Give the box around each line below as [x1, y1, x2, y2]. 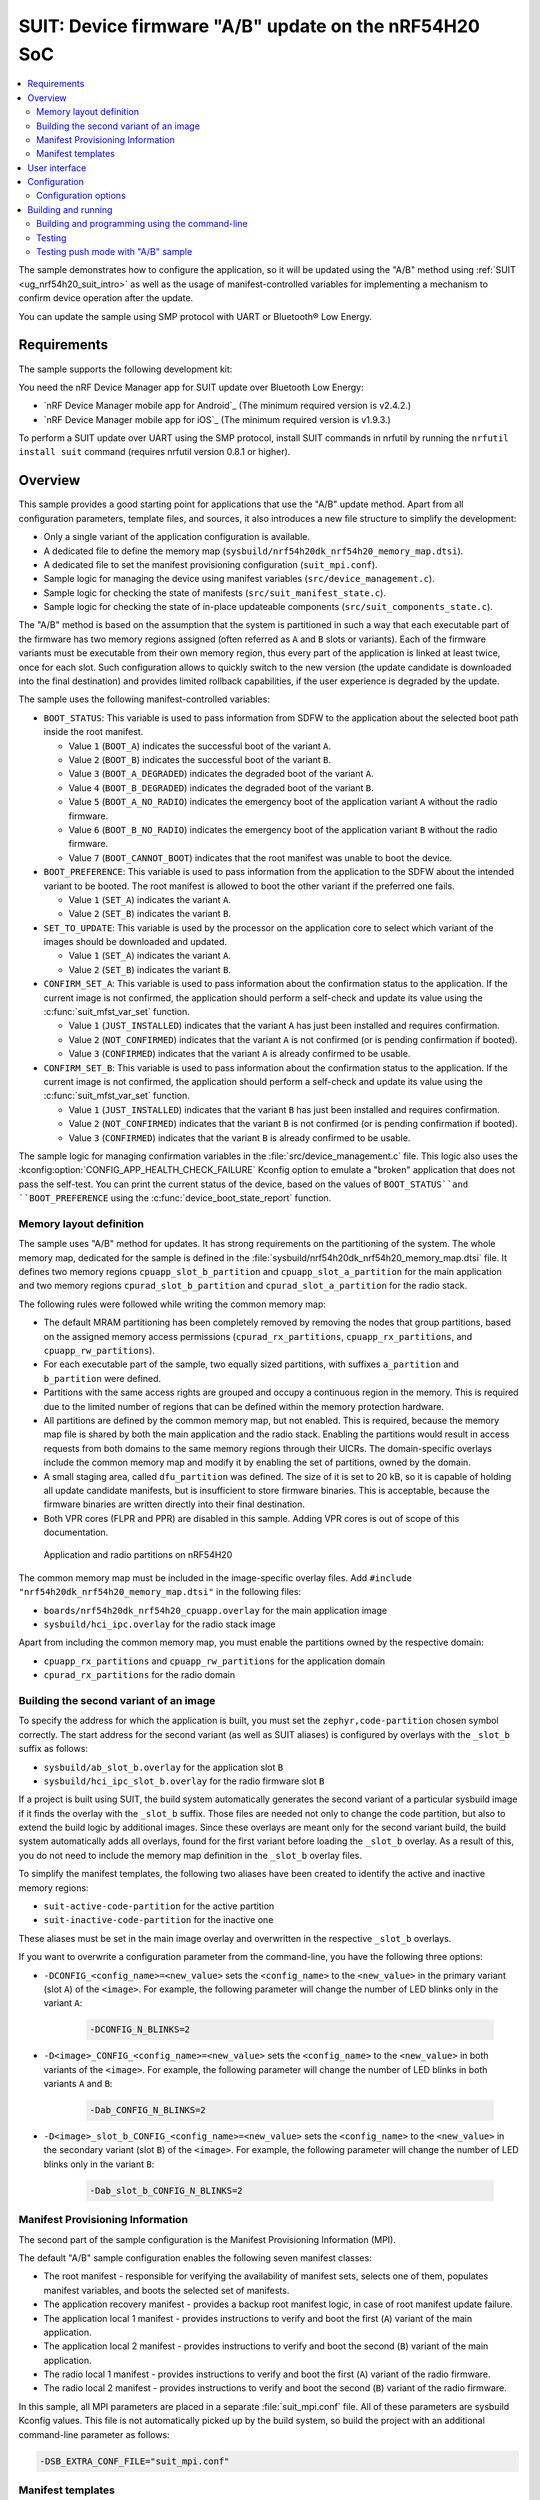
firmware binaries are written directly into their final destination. [43, 1498, 305, 1510]
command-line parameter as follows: [18, 2428, 170, 2440]
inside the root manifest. [43, 726, 144, 738]
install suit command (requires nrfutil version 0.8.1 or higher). [18, 446, 291, 458]
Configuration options [36, 190, 127, 202]
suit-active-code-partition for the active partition [43, 1900, 275, 1912]
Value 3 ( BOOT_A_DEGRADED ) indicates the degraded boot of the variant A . [68, 768, 374, 780]
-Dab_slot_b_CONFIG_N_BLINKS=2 [89, 2185, 244, 2196]
